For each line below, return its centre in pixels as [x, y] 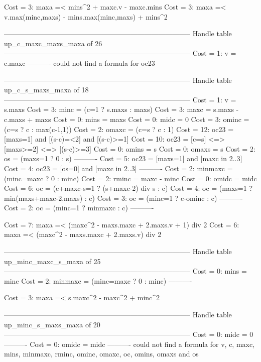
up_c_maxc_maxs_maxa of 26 [53, 43]
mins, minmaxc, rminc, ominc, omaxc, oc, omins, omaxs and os [101, 354]
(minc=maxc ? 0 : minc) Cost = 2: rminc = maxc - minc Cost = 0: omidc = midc [130, 178]
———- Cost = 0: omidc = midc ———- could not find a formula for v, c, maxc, [129, 344]
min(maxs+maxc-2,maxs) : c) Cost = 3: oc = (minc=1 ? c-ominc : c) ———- [123, 198]
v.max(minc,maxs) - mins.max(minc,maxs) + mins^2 [86, 16]
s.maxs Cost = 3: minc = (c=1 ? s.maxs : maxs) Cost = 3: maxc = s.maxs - [121, 109]
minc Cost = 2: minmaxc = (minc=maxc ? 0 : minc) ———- [98, 280]
